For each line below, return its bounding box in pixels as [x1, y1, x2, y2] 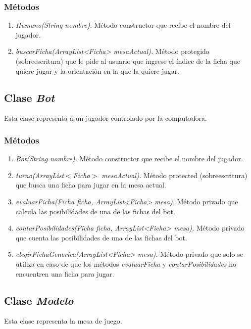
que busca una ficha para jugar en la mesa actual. [15, 180, 166, 190]
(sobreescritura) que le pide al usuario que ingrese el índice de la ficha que [15, 56, 240, 66]
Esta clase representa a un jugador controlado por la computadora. [4, 113, 207, 123]
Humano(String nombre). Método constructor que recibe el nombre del [15, 20, 231, 30]
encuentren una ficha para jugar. [15, 268, 114, 279]
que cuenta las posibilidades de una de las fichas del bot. [15, 232, 187, 242]
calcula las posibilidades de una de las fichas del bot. [15, 206, 175, 216]
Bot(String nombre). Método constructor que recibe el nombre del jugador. [15, 153, 243, 164]
